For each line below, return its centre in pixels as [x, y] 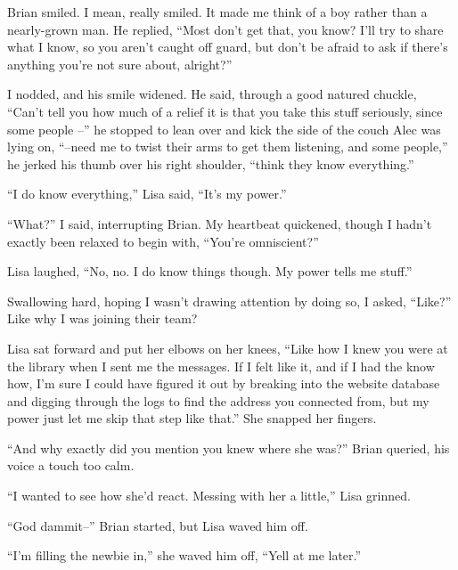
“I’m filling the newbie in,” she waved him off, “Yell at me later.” [184, 555]
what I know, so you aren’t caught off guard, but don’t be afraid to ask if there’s [228, 47]
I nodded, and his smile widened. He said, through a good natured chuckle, [212, 94]
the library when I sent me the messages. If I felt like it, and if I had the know [221, 366]
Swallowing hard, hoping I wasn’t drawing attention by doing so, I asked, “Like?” [229, 301]
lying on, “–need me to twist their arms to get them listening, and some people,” [228, 147]
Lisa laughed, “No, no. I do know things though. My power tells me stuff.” [210, 271]
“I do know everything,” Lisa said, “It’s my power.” [147, 194]
